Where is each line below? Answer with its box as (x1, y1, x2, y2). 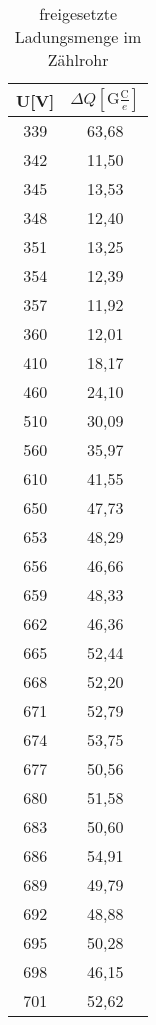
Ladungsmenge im (14, 25, 142, 48)
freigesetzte (39, 2, 118, 25)
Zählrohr (47, 48, 109, 71)
